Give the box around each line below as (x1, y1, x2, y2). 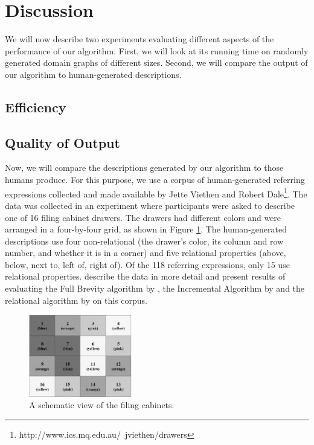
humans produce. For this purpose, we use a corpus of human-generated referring (5, 173, 305, 186)
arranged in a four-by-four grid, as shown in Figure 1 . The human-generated (5, 223, 287, 235)
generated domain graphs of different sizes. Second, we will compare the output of (5, 56, 308, 69)
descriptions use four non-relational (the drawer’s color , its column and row (5, 234, 284, 247)
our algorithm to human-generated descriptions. (5, 68, 182, 80)
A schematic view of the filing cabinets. (29, 399, 175, 411)
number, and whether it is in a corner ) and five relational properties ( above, (5, 246, 286, 259)
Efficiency (5, 97, 66, 116)
